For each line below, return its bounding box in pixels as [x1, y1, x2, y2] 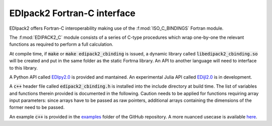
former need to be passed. [9, 104, 65, 110]
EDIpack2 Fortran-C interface [9, 8, 136, 19]
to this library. [9, 65, 38, 71]
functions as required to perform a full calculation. [9, 41, 113, 47]
